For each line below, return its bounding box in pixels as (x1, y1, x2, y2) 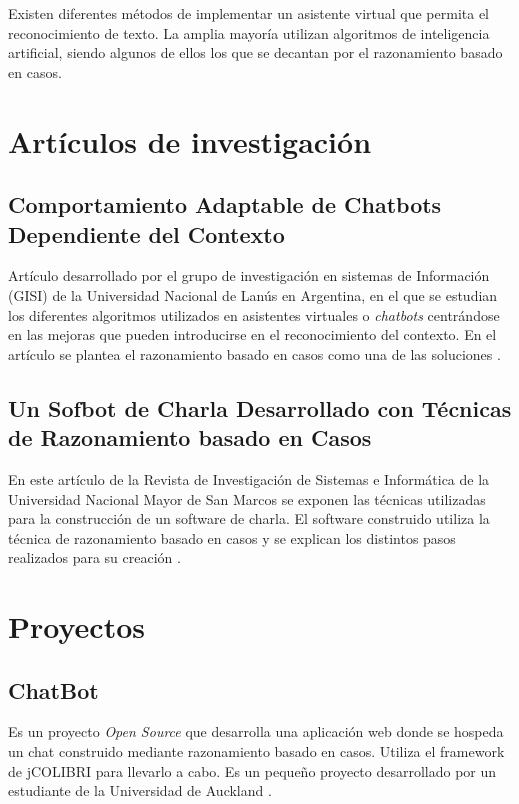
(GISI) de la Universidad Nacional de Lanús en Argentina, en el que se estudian (8, 284, 498, 305)
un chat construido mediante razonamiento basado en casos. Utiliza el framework (8, 741, 505, 762)
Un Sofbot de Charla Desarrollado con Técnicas (8, 392, 512, 423)
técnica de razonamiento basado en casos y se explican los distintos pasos (8, 527, 456, 548)
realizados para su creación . (8, 547, 181, 568)
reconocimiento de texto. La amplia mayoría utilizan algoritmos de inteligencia (8, 22, 490, 43)
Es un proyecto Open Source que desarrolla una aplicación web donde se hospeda (8, 721, 504, 742)
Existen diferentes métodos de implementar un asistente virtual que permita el (8, 3, 489, 23)
